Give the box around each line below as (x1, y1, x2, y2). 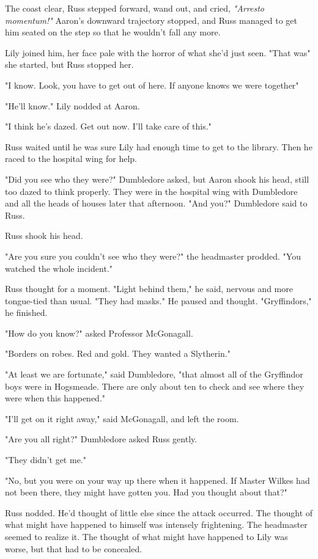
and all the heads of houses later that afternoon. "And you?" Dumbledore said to (5, 197, 308, 210)
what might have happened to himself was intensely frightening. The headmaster (5, 518, 308, 531)
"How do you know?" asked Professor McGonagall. (5, 326, 193, 339)
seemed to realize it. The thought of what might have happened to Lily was (5, 530, 288, 543)
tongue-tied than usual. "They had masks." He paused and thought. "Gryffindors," (5, 294, 312, 307)
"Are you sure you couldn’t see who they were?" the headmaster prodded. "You (5, 249, 301, 262)
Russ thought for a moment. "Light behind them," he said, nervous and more (5, 282, 293, 295)
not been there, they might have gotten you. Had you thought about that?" (5, 486, 287, 499)
